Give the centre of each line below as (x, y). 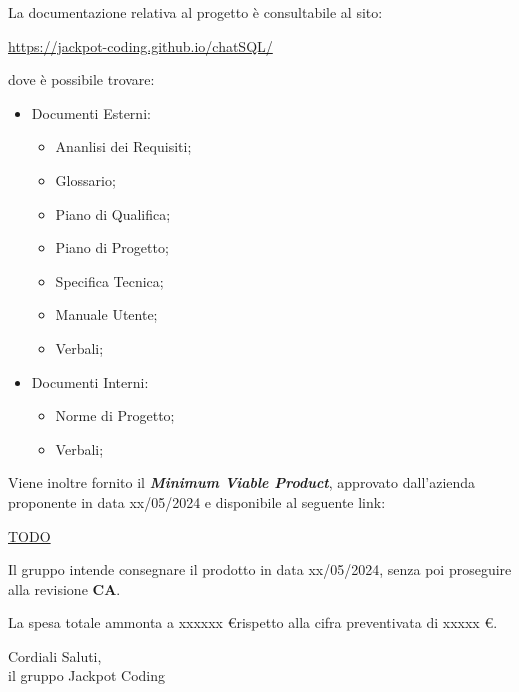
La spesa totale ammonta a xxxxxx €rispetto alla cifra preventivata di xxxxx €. (253, 622)
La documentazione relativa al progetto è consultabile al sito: (195, 12)
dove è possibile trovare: (81, 79)
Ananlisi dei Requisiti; (123, 146)
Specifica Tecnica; (109, 280)
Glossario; (85, 179)
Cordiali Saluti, (55, 655)
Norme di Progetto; (115, 415)
